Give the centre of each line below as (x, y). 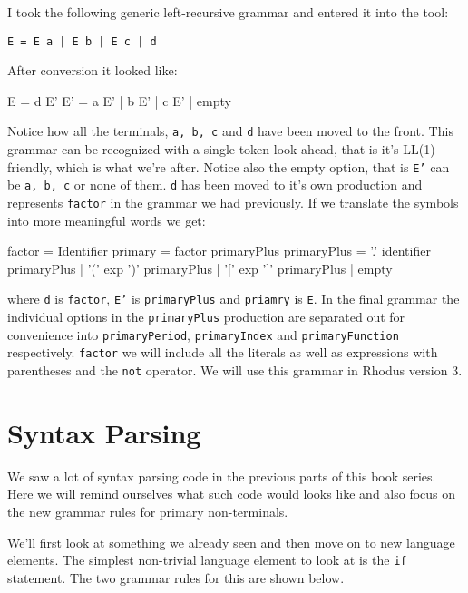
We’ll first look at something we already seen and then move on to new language (231, 542)
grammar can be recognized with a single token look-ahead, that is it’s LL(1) (221, 149)
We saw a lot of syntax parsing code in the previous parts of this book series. (222, 476)
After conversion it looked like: (93, 70)
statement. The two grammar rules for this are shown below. (176, 577)
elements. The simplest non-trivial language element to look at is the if (207, 560)
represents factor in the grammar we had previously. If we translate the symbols (233, 202)
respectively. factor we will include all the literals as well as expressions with (223, 352)
